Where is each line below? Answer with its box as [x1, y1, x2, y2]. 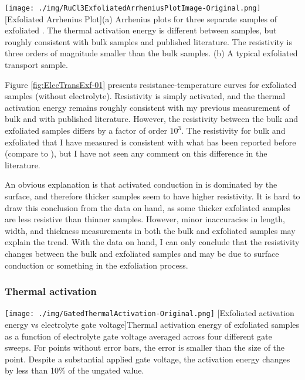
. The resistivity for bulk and [181, 124, 286, 136]
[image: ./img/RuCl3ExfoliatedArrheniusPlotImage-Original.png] [5, 4, 261, 12]
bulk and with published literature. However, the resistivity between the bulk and [5, 113, 299, 125]
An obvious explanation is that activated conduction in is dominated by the [5, 178, 277, 191]
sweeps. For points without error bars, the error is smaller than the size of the [5, 341, 285, 354]
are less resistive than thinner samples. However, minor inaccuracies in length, [5, 213, 285, 225]
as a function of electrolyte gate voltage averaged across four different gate [5, 330, 272, 342]
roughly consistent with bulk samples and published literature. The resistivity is [5, 35, 293, 48]
